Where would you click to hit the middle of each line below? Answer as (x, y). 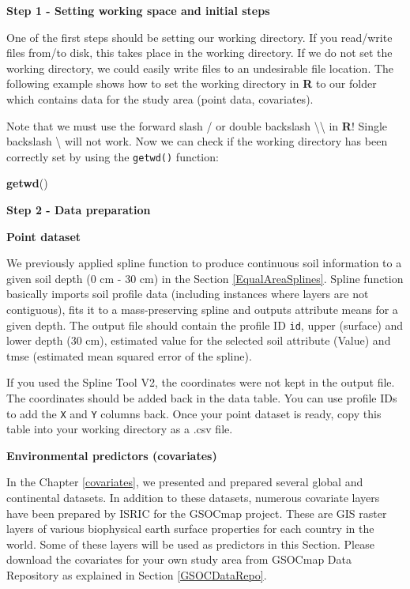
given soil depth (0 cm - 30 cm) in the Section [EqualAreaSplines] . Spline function (205, 278)
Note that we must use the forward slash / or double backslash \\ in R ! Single (197, 125)
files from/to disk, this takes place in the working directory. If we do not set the (199, 53)
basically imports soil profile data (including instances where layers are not (188, 294)
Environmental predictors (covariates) (112, 455)
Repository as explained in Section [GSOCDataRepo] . (137, 575)
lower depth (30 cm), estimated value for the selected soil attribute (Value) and (199, 340)
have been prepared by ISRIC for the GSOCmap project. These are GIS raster (197, 513)
